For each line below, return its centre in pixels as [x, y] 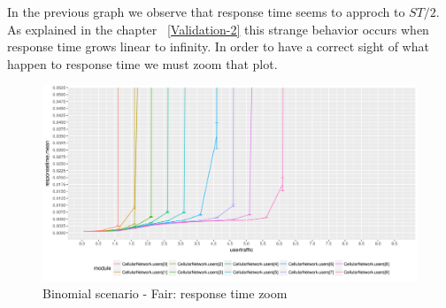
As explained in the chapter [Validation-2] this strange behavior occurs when [218, 29]
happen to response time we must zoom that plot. [142, 63]
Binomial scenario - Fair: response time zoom [165, 293]
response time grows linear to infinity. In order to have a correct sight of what [218, 46]
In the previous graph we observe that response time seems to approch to [206, 12]
